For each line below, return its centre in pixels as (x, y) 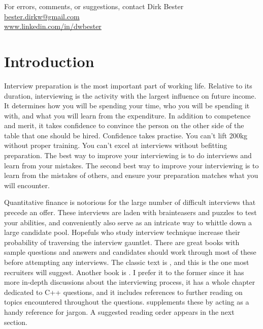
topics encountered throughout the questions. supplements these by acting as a (127, 302)
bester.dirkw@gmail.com (42, 16)
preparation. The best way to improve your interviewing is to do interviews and (128, 155)
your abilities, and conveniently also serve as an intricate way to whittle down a (128, 222)
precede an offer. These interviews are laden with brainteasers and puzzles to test (130, 212)
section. (16, 322)
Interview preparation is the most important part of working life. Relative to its (128, 85)
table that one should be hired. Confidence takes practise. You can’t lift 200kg (126, 135)
